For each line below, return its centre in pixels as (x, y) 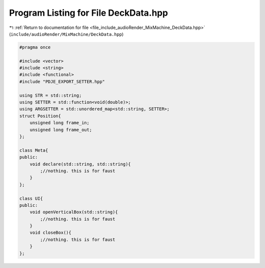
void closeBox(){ (51, 233)
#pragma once (35, 47)
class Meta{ (34, 150)
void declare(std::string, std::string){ (80, 164)
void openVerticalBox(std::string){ (74, 212)
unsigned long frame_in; (60, 123)
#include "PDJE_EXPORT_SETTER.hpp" (62, 81)
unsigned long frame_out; (61, 130)
